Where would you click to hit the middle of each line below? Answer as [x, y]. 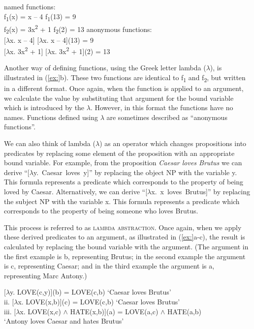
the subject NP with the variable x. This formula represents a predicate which [122, 201]
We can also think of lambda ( [50, 143]
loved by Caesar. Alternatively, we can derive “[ [76, 191]
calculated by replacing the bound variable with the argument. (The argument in [126, 246]
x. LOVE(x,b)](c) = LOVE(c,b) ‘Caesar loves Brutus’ [99, 301]
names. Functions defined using [51, 117]
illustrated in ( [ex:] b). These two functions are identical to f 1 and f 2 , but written [125, 78]
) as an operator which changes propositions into [173, 143]
